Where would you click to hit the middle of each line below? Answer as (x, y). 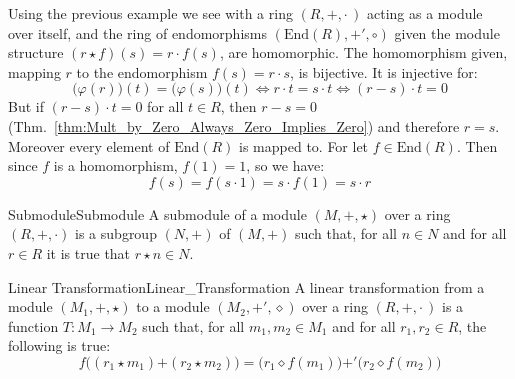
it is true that (88, 252)
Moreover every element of (89, 145)
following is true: (59, 345)
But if (26, 106)
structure (36, 52)
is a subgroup (116, 233)
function (33, 325)
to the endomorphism (142, 71)
